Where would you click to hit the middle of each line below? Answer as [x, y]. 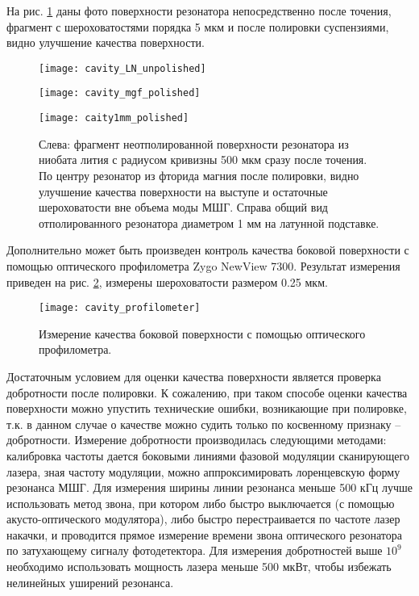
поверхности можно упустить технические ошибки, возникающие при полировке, [207, 408]
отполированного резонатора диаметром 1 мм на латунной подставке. [209, 222]
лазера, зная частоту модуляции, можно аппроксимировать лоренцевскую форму [203, 471]
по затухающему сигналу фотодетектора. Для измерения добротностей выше [195, 550]
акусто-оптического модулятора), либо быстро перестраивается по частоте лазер [203, 519]
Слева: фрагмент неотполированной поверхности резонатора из [194, 143]
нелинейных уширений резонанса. [90, 582]
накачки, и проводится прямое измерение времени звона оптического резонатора [204, 534]
